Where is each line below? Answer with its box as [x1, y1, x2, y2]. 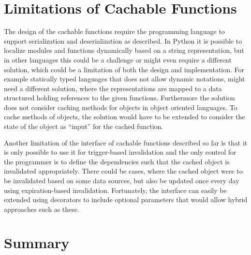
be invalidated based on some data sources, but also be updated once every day [4, 175, 239, 186]
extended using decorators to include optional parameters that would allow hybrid [4, 194, 248, 205]
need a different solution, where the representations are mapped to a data [4, 83, 222, 93]
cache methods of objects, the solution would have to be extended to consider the [4, 112, 245, 122]
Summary [4, 232, 70, 252]
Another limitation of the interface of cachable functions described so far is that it [4, 137, 248, 147]
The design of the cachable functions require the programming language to [4, 26, 225, 36]
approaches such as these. [4, 204, 79, 214]
